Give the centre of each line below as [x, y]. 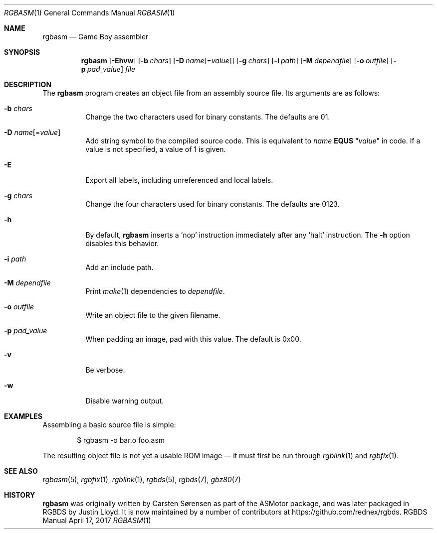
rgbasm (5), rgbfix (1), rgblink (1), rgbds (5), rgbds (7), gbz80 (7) [142, 479]
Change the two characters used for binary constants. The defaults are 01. [208, 117]
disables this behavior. [122, 243]
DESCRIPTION [28, 84]
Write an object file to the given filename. [153, 315]
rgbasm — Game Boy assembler [96, 37]
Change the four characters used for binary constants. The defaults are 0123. [213, 204]
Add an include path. [119, 267]
